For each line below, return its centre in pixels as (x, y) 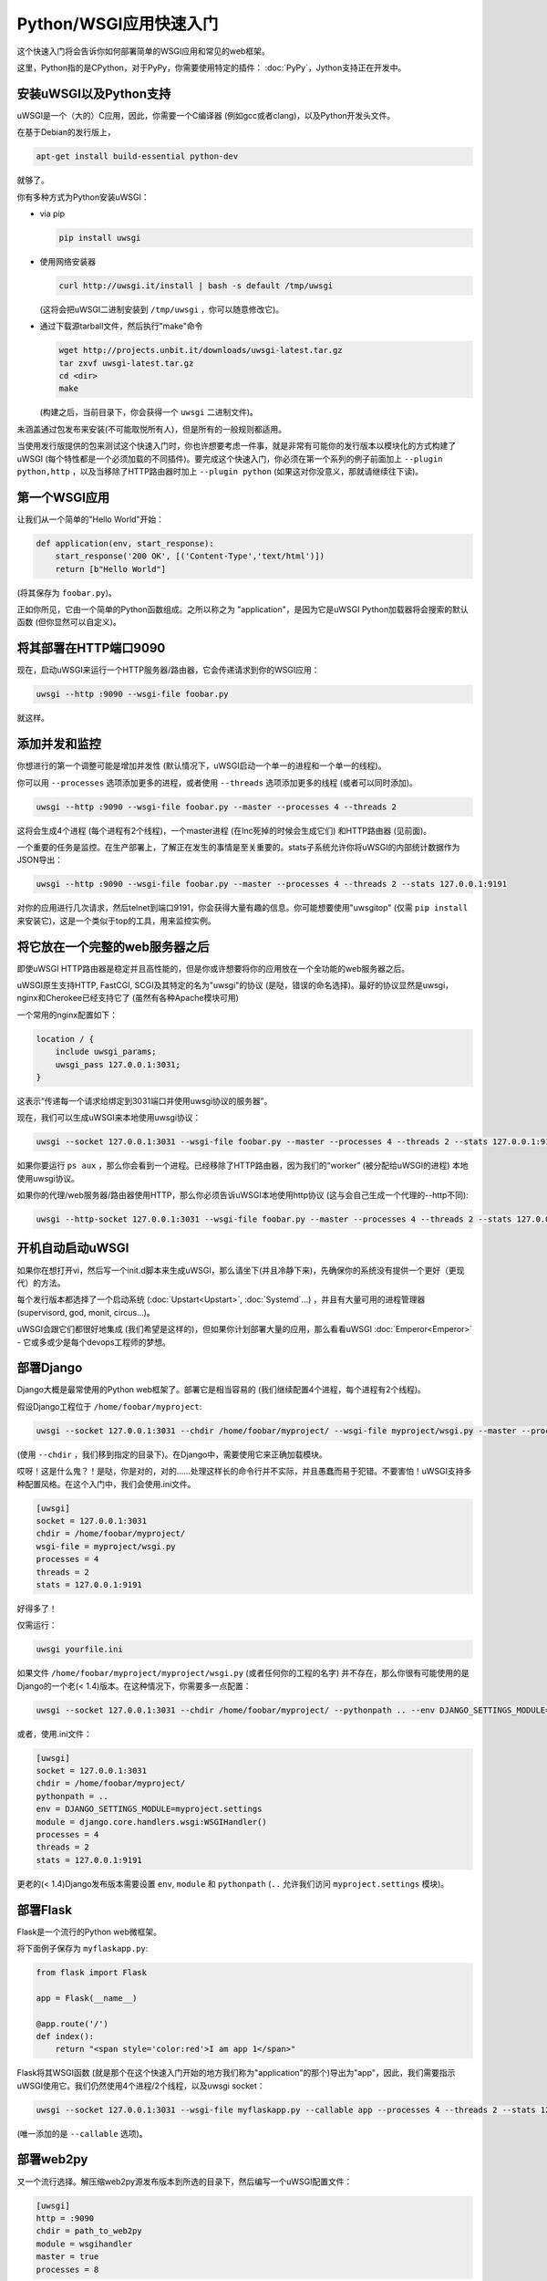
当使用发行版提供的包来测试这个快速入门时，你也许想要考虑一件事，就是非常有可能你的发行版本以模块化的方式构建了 (236, 446)
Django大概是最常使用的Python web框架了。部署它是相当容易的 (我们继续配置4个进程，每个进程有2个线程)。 (221, 1390)
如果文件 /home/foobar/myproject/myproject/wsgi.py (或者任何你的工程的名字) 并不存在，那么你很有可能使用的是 (243, 1673)
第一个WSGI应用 (63, 497)
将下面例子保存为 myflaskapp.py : (83, 1948)
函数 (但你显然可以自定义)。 (69, 622)
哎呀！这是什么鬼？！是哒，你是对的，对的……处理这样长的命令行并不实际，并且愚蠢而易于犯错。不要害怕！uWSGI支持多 (244, 1471)
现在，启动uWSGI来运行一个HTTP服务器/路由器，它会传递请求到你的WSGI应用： (168, 670)
